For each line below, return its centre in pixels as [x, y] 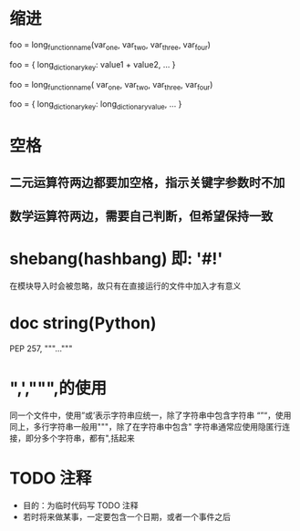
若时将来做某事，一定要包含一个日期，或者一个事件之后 [126, 516]
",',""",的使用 [58, 388]
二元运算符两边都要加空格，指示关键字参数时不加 [147, 182]
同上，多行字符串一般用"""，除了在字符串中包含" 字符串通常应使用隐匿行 [146, 426]
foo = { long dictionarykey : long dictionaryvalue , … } [96, 105]
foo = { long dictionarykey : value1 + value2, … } [93, 65]
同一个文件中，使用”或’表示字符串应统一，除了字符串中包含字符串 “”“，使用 [150, 415]
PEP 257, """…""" [41, 349]
